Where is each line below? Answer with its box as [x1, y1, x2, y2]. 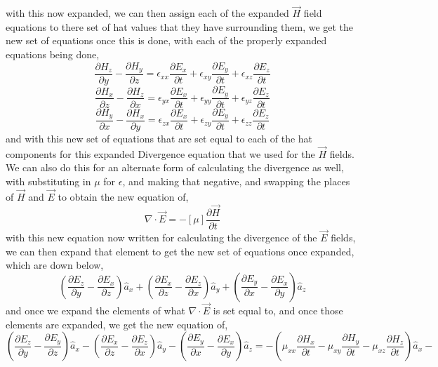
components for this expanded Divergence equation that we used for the [6, 146, 315, 161]
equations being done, [6, 47, 100, 61]
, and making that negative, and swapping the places [122, 174, 350, 189]
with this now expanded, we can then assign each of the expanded [6, 6, 289, 20]
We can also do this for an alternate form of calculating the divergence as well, [6, 160, 344, 175]
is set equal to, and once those [213, 302, 343, 317]
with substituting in [6, 174, 91, 189]
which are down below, [6, 258, 104, 272]
